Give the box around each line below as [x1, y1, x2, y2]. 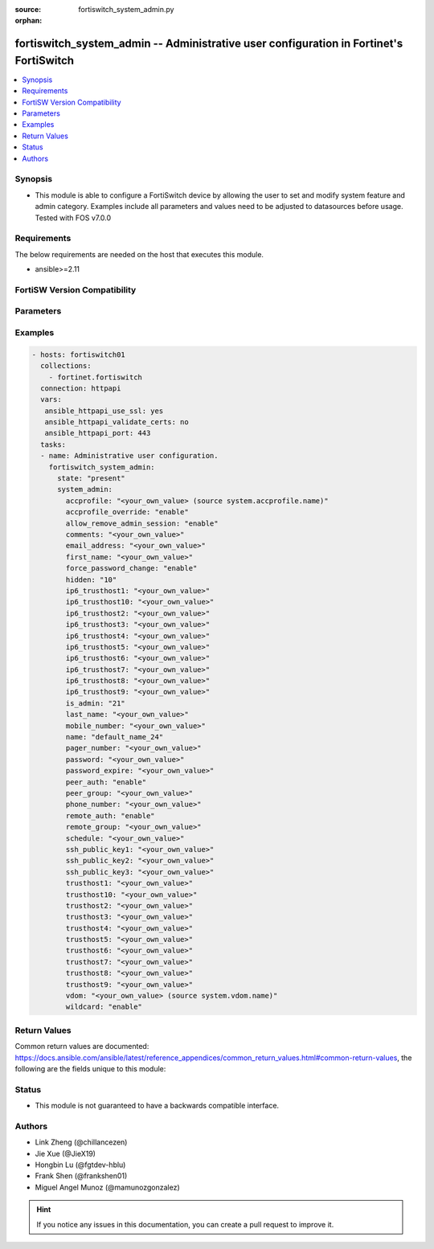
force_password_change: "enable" [65, 563, 198, 573]
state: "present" [57, 474, 126, 483]
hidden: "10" [65, 575, 117, 584]
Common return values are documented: [14, 1042, 149, 1051]
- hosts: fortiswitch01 [31, 350, 126, 359]
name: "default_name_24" [65, 732, 164, 742]
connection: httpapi [40, 383, 121, 393]
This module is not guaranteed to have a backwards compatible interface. [35, 1101, 280, 1111]
